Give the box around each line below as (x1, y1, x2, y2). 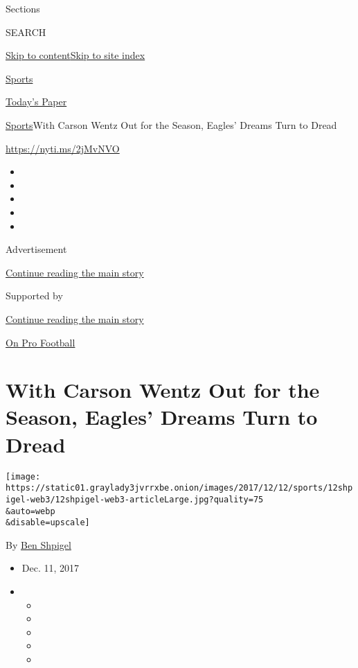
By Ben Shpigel (6, 537, 71, 552)
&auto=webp (6, 506, 55, 516)
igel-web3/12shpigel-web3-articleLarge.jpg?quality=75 (6, 494, 264, 504)
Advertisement (6, 242, 67, 256)
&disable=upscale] (6, 518, 90, 528)
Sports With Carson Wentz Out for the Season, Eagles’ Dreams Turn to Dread (6, 117, 337, 132)
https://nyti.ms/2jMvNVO (6, 141, 120, 155)
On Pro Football (6, 335, 75, 349)
